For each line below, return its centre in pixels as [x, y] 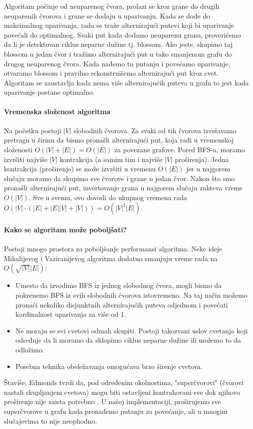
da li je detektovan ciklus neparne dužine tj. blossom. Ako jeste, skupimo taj [118, 44]
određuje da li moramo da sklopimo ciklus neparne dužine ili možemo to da [128, 340]
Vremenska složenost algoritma [57, 111]
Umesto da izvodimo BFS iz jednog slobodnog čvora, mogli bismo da [118, 285]
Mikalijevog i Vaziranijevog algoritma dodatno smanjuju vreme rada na [111, 258]
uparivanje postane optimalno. [49, 92]
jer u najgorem [208, 169]
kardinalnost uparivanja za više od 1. [71, 314]
